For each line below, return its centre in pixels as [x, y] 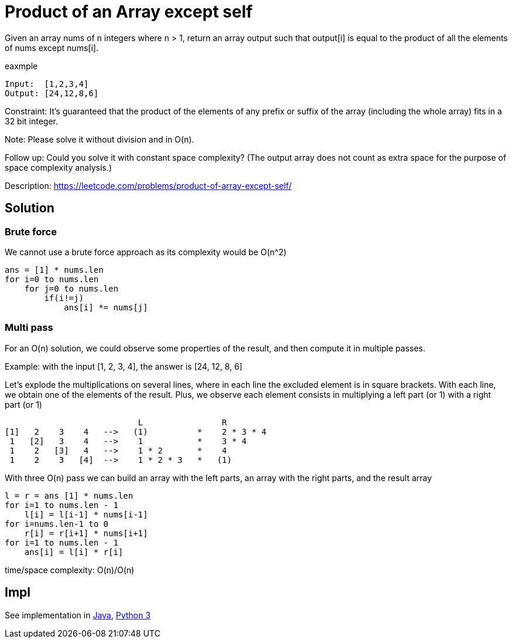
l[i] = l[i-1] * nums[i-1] [86, 514]
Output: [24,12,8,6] [52, 93]
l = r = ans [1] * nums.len [69, 495]
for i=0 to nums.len [52, 279]
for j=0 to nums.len [71, 288]
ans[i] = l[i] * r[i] [74, 552]
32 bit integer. [32, 121]
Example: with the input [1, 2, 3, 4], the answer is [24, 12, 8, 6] [124, 366]
